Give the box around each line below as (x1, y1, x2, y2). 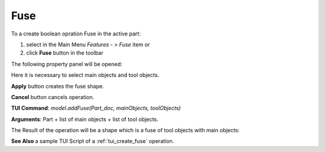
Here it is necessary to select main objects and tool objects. (11, 71, 159, 79)
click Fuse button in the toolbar (26, 49, 104, 56)
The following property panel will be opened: (11, 60, 123, 67)
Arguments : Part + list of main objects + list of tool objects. (11, 115, 159, 123)
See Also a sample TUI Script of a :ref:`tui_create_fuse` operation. (11, 138, 175, 145)
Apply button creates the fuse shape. (11, 82, 105, 90)
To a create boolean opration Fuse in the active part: (11, 30, 141, 37)
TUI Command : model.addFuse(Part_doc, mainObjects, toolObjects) (11, 105, 181, 112)
